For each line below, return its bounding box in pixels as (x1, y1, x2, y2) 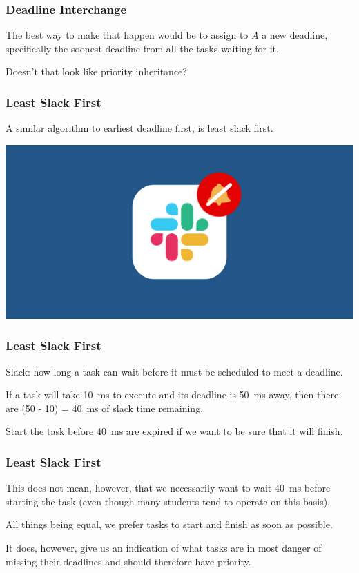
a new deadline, (262, 28, 328, 42)
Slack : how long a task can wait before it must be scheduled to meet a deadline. (6, 364, 343, 378)
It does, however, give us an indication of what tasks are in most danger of (6, 541, 322, 554)
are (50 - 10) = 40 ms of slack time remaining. (6, 400, 204, 415)
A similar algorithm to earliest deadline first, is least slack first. (6, 121, 273, 135)
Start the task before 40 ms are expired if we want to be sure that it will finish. (6, 424, 343, 438)
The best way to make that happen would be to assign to (6, 28, 249, 42)
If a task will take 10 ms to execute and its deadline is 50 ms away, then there (6, 387, 339, 402)
